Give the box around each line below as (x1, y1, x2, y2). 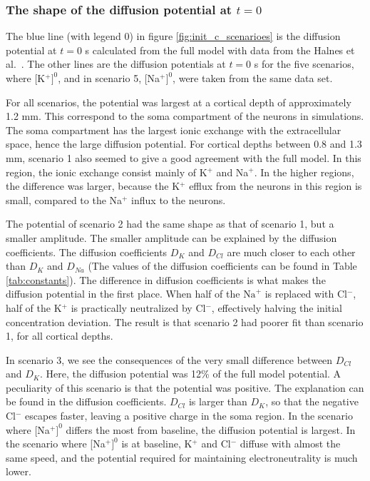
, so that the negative (265, 394, 359, 409)
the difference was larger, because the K (6, 178, 180, 193)
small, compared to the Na (6, 192, 123, 207)
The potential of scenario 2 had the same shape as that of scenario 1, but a (6, 216, 334, 231)
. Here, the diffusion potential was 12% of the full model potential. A (39, 366, 341, 381)
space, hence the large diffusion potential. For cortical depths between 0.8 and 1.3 (6, 136, 362, 151)
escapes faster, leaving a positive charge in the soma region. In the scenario (25, 408, 353, 423)
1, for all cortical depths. (6, 328, 113, 343)
